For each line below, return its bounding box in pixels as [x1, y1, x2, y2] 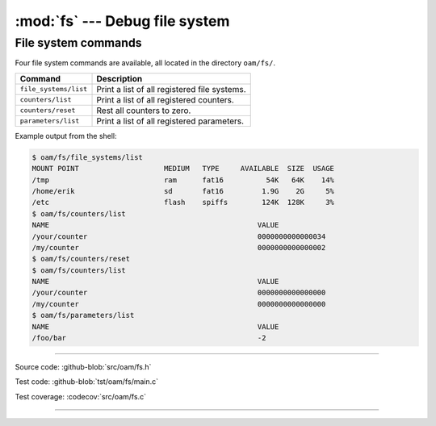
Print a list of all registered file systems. [96, 83, 246, 94]
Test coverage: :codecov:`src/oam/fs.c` [15, 391, 147, 401]
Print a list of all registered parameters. [96, 115, 245, 127]
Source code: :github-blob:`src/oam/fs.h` [15, 362, 152, 371]
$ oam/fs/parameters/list [31, 311, 135, 320]
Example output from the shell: [15, 131, 117, 140]
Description [96, 73, 143, 84]
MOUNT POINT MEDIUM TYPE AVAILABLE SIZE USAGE [31, 164, 335, 173]
